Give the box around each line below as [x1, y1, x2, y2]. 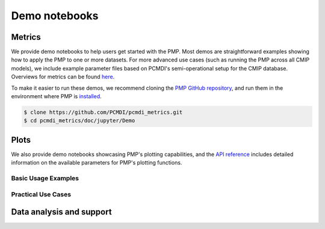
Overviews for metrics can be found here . [11, 73, 115, 81]
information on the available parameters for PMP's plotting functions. [11, 159, 182, 166]
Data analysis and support [11, 207, 112, 217]
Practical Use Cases [11, 190, 72, 198]
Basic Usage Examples [11, 174, 79, 183]
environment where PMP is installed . [11, 93, 102, 100]
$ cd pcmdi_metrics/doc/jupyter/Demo [23, 118, 135, 124]
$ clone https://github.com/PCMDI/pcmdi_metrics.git [23, 109, 183, 116]
